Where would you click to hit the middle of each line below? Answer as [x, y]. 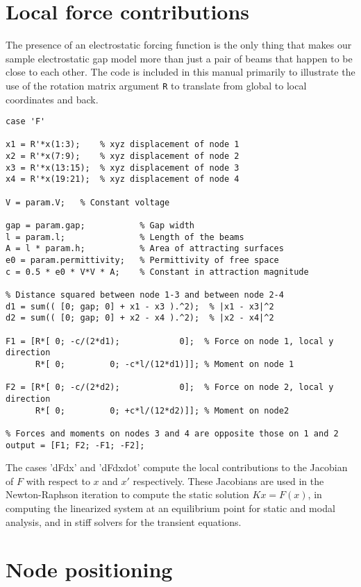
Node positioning [89, 569]
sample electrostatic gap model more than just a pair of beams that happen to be [179, 58]
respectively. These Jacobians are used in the [228, 480]
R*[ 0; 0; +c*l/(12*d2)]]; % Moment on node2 [162, 410]
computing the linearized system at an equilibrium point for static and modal [170, 508]
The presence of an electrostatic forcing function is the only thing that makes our [179, 45]
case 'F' [26, 122]
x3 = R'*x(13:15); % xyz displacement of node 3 [123, 168]
